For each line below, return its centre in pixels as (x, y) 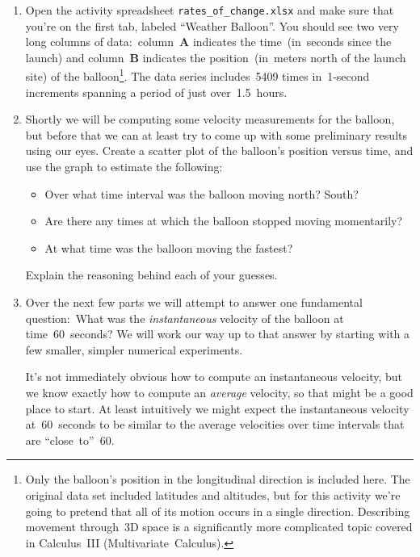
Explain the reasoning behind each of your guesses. (151, 275)
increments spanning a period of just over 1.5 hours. (156, 92)
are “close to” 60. (70, 440)
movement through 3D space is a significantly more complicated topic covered (219, 527)
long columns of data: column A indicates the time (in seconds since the (208, 42)
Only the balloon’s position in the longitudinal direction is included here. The (218, 479)
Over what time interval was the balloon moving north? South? (202, 193)
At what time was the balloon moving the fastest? (169, 247)
